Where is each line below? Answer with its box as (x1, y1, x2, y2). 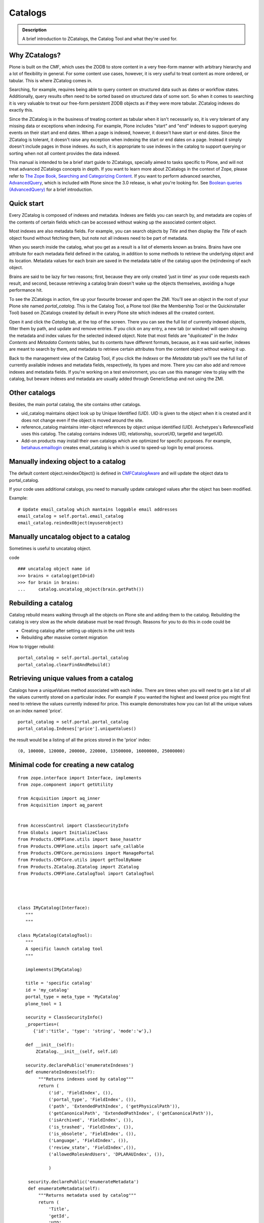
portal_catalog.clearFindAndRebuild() (18, 662, 111, 667)
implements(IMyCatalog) (25, 967, 83, 972)
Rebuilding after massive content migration (21, 634, 108, 640)
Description (22, 27, 47, 33)
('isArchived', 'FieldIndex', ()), (48, 1117, 134, 1123)
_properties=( (25, 1021, 59, 1027)
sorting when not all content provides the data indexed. (9, 150, 121, 156)
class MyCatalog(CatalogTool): (18, 932, 93, 938)
